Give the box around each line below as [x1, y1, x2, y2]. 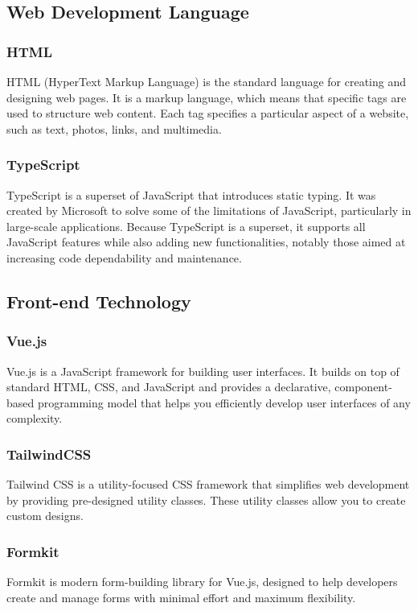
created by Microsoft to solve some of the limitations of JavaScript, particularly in [6, 202, 412, 219]
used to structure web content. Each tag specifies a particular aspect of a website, [6, 105, 409, 122]
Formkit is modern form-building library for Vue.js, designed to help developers [6, 573, 398, 590]
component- [334, 378, 392, 395]
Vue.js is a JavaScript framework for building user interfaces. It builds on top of [6, 362, 400, 379]
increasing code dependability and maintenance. [6, 249, 242, 266]
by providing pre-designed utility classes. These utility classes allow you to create [6, 491, 406, 508]
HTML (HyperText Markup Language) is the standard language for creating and [6, 73, 407, 89]
